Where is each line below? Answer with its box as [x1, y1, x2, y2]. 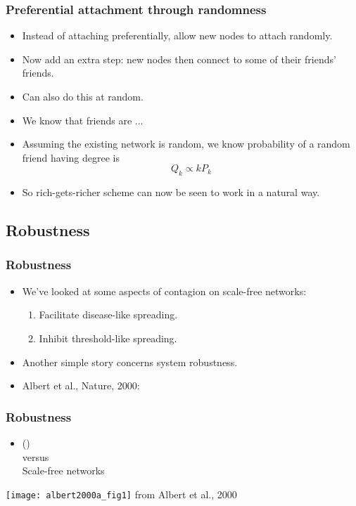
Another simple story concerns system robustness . [22, 354, 238, 369]
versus [22, 449, 49, 464]
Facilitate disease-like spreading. [39, 307, 178, 322]
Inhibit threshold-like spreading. [39, 330, 177, 345]
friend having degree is [22, 150, 120, 164]
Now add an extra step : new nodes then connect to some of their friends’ [22, 51, 336, 66]
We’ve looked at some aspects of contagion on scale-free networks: [22, 283, 307, 298]
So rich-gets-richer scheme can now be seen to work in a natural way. [22, 185, 320, 200]
